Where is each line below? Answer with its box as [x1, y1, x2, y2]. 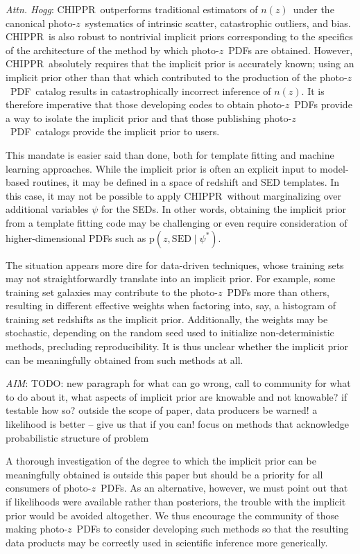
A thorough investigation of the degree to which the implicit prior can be [6, 453, 316, 468]
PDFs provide [294, 97, 352, 112]
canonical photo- [6, 15, 76, 30]
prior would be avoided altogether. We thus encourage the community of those [6, 508, 339, 522]
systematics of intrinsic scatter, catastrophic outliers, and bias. [85, 15, 351, 30]
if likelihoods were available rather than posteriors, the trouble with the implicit [6, 494, 346, 508]
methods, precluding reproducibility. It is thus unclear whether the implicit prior [6, 339, 349, 354]
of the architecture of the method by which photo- [6, 42, 219, 57]
